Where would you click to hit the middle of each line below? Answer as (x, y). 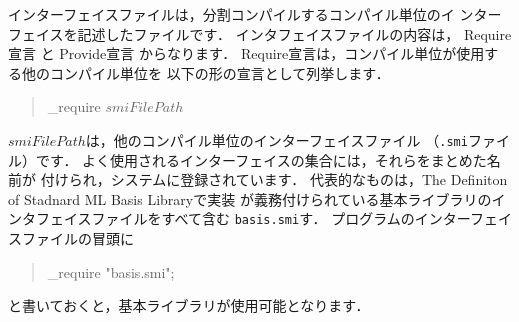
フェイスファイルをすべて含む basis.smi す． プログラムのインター (252, 218)
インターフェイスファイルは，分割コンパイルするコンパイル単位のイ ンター (255, 14)
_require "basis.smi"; (111, 271)
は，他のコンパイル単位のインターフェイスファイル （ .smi (276, 139)
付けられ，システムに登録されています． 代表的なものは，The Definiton (274, 179)
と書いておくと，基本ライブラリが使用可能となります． (189, 305)
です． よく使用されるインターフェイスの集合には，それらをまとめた (261, 159)
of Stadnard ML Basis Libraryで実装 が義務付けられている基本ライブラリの (250, 198)
